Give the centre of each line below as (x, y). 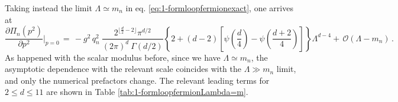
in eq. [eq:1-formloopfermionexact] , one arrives (209, 8)
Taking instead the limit (48, 8)
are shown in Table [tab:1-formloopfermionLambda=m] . (147, 92)
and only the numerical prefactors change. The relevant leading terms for (137, 80)
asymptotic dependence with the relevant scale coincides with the (123, 69)
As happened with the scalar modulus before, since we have (113, 57)
